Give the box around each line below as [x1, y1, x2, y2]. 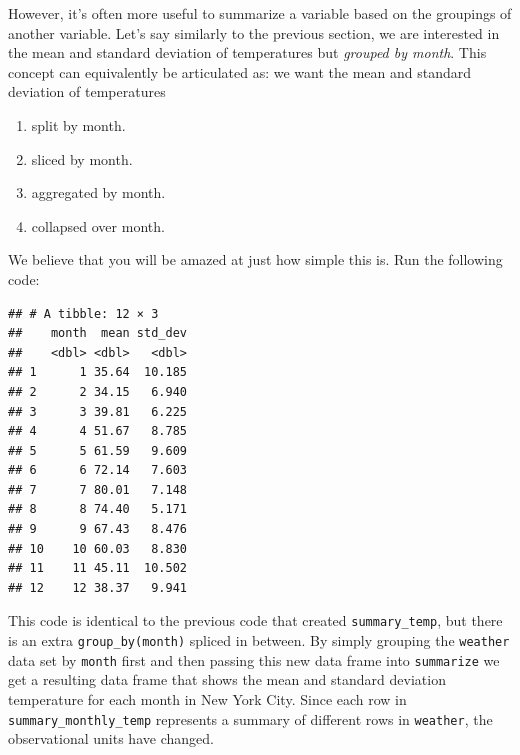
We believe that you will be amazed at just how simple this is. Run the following [8, 249, 503, 270]
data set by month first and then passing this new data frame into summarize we [8, 649, 500, 670]
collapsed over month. [31, 215, 165, 236]
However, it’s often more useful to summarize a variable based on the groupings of [8, 3, 512, 23]
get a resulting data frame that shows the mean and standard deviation [8, 669, 446, 690]
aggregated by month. [31, 182, 166, 203]
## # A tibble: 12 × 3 [8, 306, 159, 321]
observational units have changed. [8, 728, 214, 749]
